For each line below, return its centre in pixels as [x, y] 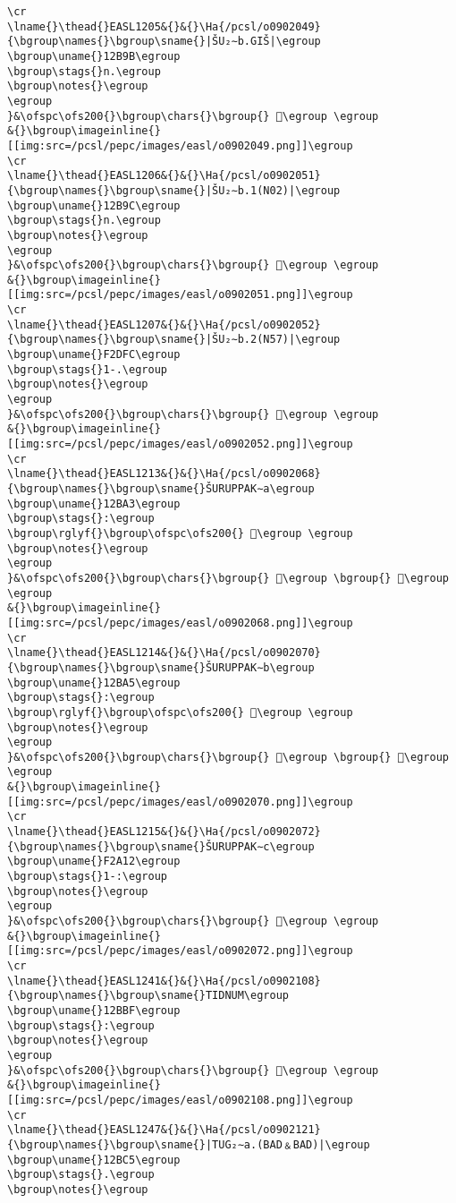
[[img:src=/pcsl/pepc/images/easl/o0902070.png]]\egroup [180, 802]
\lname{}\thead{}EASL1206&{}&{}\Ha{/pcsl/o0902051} [164, 176]
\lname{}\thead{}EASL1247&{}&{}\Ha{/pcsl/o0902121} [164, 1130]
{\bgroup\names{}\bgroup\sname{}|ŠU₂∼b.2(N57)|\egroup [174, 340]
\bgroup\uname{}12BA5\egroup [94, 683]
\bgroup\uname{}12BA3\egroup [94, 503]
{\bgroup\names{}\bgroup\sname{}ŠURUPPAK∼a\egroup [161, 489]
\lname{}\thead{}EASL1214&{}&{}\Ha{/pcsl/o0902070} [164, 653]
